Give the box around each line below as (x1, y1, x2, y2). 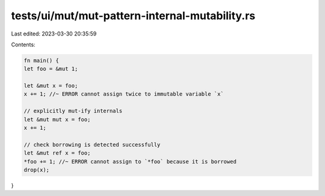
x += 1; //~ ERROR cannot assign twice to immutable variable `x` (23, 91, 224, 97)
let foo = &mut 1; (23, 66, 78, 72)
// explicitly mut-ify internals (23, 108, 123, 114)
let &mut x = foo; (23, 82, 78, 90)
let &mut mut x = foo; (23, 116, 91, 123)
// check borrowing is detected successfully (23, 141, 161, 148)
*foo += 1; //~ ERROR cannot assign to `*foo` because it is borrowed (23, 158, 237, 165)
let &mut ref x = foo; (23, 150, 91, 156)
